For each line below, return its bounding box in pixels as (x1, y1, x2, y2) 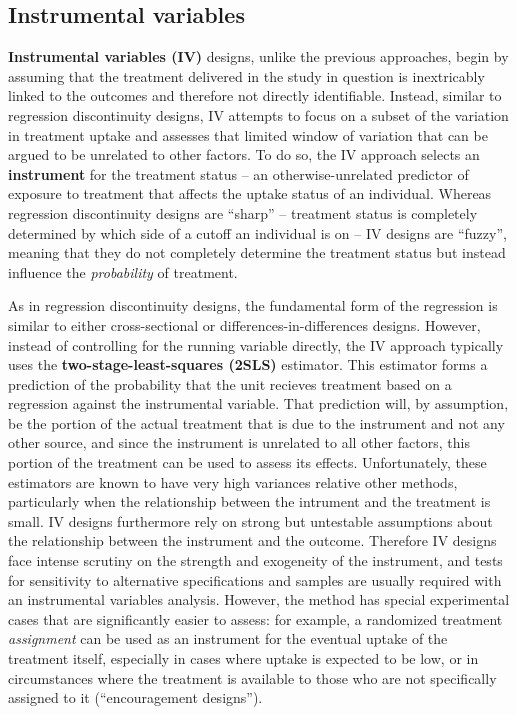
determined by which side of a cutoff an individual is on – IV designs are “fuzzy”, (8, 222, 507, 243)
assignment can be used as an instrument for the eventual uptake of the (8, 628, 448, 649)
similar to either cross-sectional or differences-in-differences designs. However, (8, 314, 481, 335)
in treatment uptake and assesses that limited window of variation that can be (8, 124, 488, 145)
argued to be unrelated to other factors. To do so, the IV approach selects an (8, 144, 480, 165)
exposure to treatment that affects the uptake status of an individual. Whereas (8, 183, 492, 204)
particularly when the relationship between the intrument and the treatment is (8, 491, 491, 512)
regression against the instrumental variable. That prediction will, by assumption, (8, 393, 509, 414)
